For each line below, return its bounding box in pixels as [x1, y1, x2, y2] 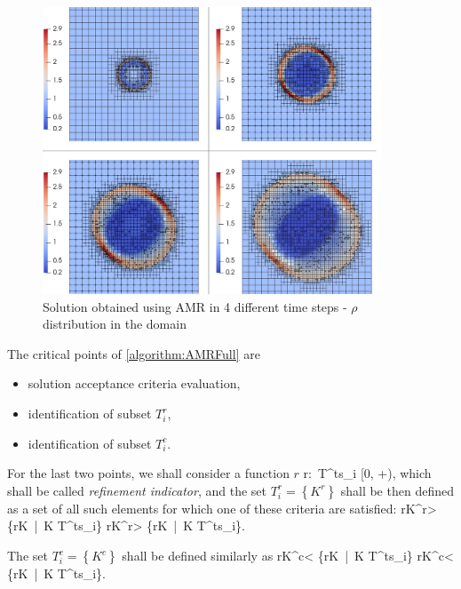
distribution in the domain [43, 314, 187, 333]
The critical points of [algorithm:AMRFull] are [7, 344, 260, 362]
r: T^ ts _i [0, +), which [303, 464, 432, 482]
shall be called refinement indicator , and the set [7, 481, 266, 499]
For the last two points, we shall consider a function [7, 464, 290, 482]
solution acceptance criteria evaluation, [28, 374, 241, 393]
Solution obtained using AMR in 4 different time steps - [43, 297, 347, 315]
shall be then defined [340, 481, 454, 499]
